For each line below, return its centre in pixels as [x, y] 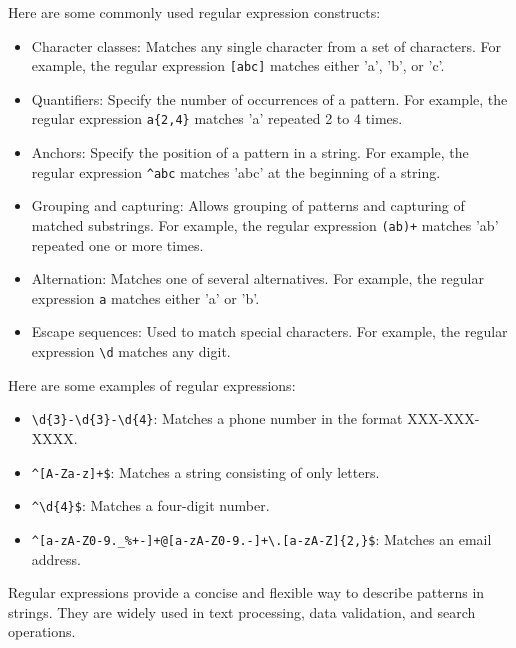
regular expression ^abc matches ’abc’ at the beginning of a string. [236, 171]
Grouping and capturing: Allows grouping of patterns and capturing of [248, 205]
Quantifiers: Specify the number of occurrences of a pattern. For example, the [269, 98]
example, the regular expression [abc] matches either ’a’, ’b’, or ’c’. [238, 65]
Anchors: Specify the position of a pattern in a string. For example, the [250, 152]
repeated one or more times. [117, 244]
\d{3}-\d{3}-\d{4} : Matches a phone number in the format [217, 418]
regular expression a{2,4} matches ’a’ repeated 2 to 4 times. [217, 118]
